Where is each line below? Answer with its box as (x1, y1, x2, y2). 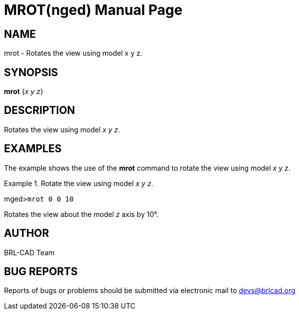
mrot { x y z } (4, 87, 43, 96)
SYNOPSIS (4, 66, 58, 79)
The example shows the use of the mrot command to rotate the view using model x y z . (4, 163, 291, 172)
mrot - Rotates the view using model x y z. (4, 49, 143, 58)
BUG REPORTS (4, 265, 78, 278)
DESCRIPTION (4, 104, 75, 117)
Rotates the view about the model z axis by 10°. (4, 209, 158, 218)
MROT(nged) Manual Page (4, 1, 183, 18)
